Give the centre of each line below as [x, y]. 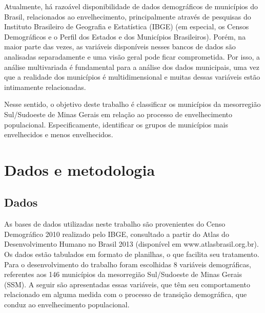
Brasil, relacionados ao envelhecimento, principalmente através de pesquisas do [128, 16]
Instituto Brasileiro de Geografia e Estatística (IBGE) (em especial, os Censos [127, 26]
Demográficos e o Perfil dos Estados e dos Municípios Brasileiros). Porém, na [125, 36]
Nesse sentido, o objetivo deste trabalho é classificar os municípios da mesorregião [132, 104]
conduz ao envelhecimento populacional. [67, 305]
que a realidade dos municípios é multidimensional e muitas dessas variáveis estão [132, 77]
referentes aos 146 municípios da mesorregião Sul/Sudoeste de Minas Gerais [123, 274]
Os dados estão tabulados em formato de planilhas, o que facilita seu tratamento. [132, 254]
